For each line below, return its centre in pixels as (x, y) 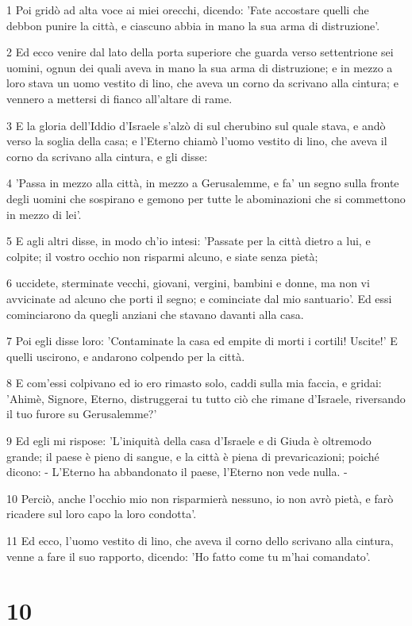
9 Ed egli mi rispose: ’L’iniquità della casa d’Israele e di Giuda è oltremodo (189, 441)
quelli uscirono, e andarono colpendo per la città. (126, 356)
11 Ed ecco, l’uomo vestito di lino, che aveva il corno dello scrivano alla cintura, (200, 541)
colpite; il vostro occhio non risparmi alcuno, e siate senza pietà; (162, 256)
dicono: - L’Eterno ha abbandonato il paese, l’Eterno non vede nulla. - (177, 472)
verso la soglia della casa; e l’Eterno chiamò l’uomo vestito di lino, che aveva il (197, 141)
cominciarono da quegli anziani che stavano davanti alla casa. (155, 314)
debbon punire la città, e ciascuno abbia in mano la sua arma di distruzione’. (193, 25)
